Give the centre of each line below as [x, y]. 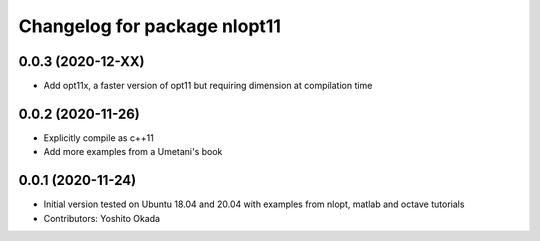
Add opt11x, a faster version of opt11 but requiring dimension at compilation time [208, 86]
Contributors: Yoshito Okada [101, 218]
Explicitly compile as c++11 [98, 137]
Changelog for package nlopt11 [150, 26]
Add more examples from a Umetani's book [133, 152]
